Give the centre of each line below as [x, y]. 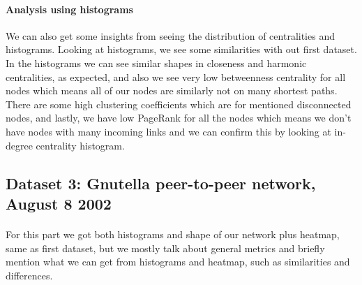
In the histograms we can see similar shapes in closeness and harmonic [156, 63]
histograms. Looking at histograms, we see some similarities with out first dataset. [181, 49]
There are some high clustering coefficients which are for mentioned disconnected [179, 104]
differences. [29, 275]
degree [19, 145]
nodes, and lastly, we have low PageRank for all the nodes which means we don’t [179, 118]
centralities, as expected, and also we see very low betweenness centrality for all [176, 76]
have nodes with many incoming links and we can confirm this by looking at [168, 131]
